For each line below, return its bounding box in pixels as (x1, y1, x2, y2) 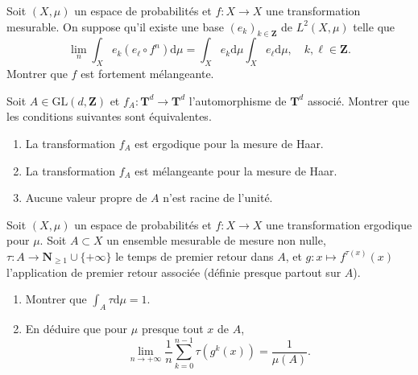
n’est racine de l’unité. (163, 189, 273, 206)
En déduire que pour (25, 319, 128, 336)
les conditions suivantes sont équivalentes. (6, 108, 212, 125)
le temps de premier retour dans (115, 247, 274, 264)
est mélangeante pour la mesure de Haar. (135, 162, 337, 179)
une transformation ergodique (266, 216, 412, 233)
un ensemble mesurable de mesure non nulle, (106, 232, 326, 249)
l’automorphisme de (188, 92, 287, 109)
